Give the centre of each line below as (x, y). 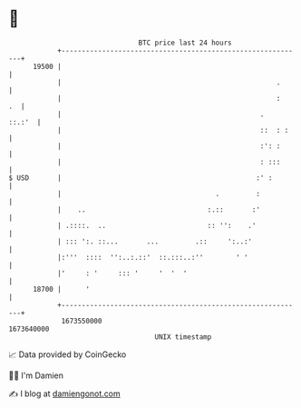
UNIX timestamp (183, 337)
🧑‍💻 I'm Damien (36, 375)
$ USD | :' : (141, 178)
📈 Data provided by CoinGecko (68, 354)
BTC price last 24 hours (185, 43)
